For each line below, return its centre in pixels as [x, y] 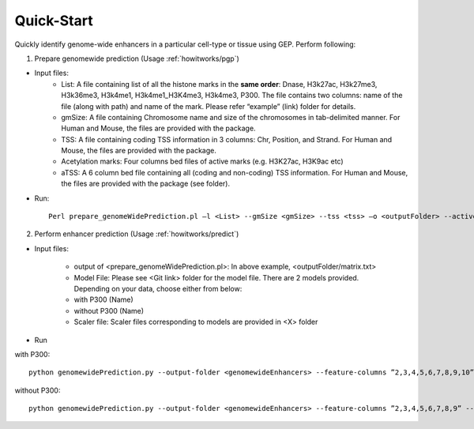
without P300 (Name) [109, 310]
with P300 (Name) [103, 299]
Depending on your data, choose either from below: [158, 288]
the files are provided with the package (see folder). [146, 184]
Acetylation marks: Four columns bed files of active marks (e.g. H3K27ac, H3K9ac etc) [202, 161]
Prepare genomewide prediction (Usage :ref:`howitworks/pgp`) [137, 58]
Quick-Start [54, 21]
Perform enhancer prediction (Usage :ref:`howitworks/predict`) [137, 234]
